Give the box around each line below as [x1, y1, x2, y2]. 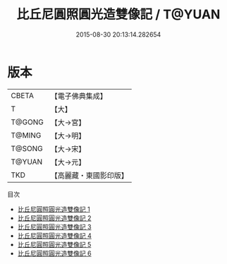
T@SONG [11, 143, 44, 153]
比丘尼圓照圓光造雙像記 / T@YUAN [16, 6, 221, 23]
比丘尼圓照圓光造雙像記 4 [17, 231, 92, 240]
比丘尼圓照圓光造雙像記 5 [17, 240, 92, 248]
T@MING [11, 130, 42, 140]
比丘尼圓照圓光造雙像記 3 [17, 222, 92, 231]
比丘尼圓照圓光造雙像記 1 [17, 205, 90, 213]
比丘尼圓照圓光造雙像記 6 [17, 248, 92, 258]
